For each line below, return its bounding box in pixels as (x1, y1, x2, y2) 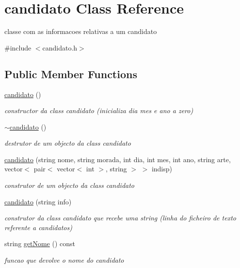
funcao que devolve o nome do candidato (4, 255, 124, 265)
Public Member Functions (4, 66, 137, 81)
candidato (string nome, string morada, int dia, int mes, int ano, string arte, (4, 154, 231, 164)
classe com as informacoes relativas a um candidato (4, 26, 157, 36)
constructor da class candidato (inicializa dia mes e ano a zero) (4, 105, 193, 116)
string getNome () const (4, 238, 76, 249)
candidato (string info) (4, 196, 72, 206)
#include (4, 42, 32, 52)
